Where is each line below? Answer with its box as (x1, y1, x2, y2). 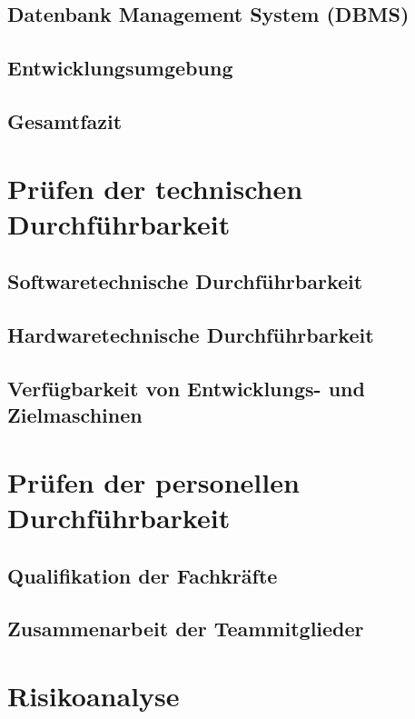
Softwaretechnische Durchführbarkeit (7, 267, 363, 295)
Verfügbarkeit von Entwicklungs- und (7, 374, 365, 402)
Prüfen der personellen (7, 463, 300, 500)
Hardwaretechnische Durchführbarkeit (7, 321, 374, 349)
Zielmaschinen (7, 401, 143, 429)
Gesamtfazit (7, 106, 123, 135)
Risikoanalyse (7, 676, 180, 714)
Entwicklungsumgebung (7, 54, 233, 82)
